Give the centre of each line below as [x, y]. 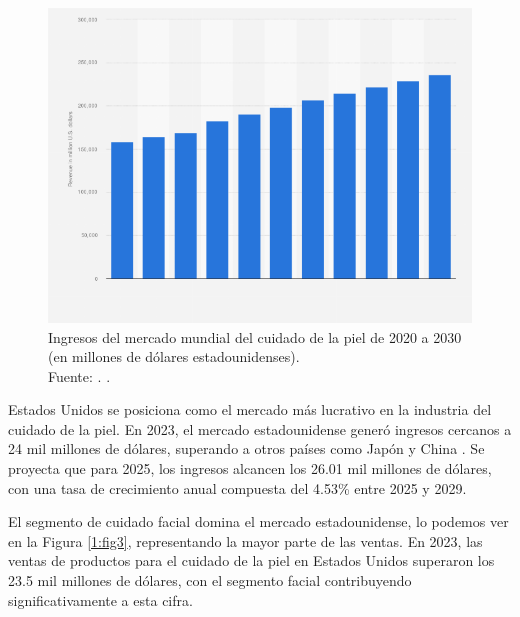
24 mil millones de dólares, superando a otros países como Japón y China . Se [246, 448]
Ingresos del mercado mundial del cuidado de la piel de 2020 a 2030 [255, 336]
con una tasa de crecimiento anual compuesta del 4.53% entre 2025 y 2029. [237, 487]
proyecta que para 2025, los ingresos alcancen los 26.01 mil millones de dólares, [250, 468]
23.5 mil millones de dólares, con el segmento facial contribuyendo [210, 580]
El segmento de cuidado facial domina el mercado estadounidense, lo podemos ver [258, 521]
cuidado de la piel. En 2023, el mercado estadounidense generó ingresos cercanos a [260, 428]
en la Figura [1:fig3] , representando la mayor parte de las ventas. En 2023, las [245, 540]
